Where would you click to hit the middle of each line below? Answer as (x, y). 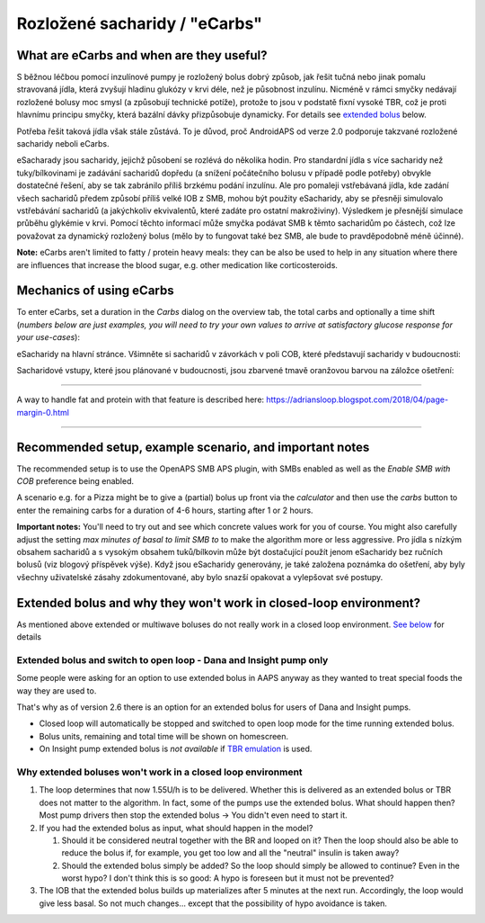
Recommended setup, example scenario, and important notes (193, 447)
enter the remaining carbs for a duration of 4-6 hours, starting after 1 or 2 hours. (165, 510)
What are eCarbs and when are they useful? (142, 55)
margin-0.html (43, 412)
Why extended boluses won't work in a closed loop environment (159, 772)
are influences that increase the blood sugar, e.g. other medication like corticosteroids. (177, 264)
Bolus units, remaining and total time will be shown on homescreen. (164, 736)
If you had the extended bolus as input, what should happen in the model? (176, 828)
